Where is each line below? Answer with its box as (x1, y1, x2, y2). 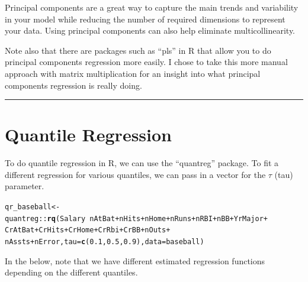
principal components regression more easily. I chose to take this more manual (5, 56, 288, 68)
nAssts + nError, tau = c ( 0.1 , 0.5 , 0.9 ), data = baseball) (5, 238, 204, 247)
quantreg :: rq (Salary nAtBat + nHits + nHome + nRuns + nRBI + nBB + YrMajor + (5, 214, 268, 223)
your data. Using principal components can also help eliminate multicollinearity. (5, 24, 295, 37)
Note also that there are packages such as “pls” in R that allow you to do (5, 44, 271, 56)
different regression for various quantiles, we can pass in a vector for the (5, 168, 266, 180)
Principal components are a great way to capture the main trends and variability (5, 1, 299, 13)
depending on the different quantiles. (5, 266, 138, 278)
